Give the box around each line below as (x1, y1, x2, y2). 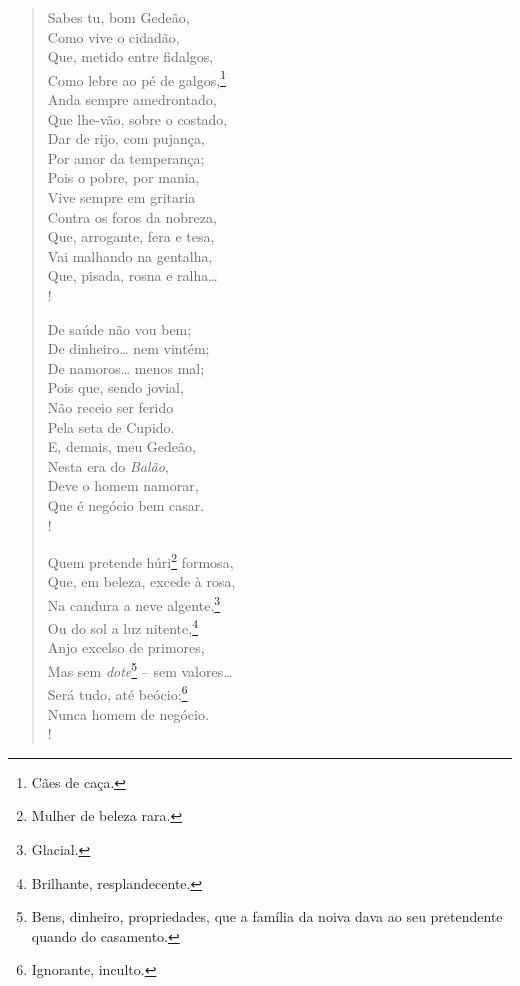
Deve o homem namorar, (47, 475, 199, 496)
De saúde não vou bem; (47, 318, 192, 339)
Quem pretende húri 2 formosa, (47, 549, 234, 572)
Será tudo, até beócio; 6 (47, 681, 188, 704)
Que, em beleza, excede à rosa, (47, 571, 236, 592)
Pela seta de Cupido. (47, 416, 175, 437)
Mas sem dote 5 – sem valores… (47, 658, 233, 681)
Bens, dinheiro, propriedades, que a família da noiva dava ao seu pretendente (31, 906, 503, 927)
